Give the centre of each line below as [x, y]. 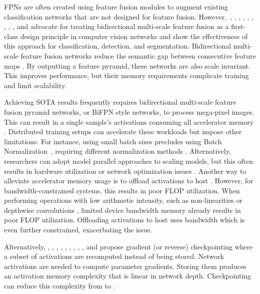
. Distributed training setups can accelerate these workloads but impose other [123, 131]
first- [238, 26]
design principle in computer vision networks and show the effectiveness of [134, 36]
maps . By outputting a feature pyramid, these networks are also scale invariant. [127, 65]
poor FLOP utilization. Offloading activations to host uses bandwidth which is [124, 220]
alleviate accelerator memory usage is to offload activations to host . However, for [129, 181]
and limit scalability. [35, 85]
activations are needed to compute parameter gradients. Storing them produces [125, 266]
